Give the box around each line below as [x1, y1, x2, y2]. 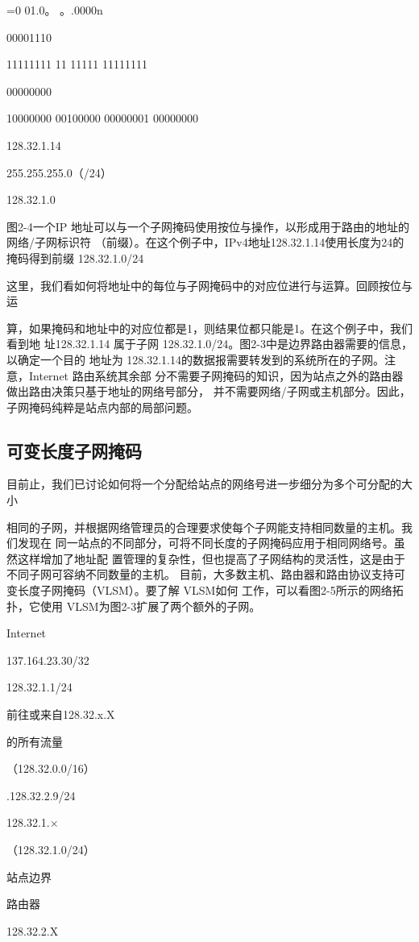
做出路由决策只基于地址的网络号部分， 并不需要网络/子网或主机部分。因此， [6, 383, 411, 400]
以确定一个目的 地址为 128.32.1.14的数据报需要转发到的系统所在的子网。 [6, 351, 384, 367]
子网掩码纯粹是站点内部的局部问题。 [6, 398, 198, 415]
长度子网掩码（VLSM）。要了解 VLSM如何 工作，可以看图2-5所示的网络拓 [17, 582, 404, 599]
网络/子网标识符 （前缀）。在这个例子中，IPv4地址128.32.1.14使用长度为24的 [6, 234, 404, 251]
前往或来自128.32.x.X [6, 706, 115, 723]
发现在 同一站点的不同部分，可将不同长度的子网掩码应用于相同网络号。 [17, 534, 394, 551]
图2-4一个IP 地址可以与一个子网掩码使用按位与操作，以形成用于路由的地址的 [6, 218, 409, 234]
